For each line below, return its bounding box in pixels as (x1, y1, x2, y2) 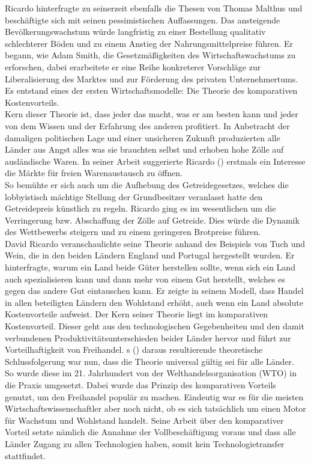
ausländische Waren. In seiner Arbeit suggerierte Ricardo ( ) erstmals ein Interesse (5, 154, 306, 167)
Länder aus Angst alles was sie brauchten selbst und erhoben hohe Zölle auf (5, 143, 284, 156)
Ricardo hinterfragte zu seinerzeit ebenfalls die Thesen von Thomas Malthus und (5, 2, 303, 14)
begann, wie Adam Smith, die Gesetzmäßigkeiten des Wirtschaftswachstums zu (5, 49, 296, 61)
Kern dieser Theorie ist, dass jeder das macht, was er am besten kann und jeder (5, 108, 298, 120)
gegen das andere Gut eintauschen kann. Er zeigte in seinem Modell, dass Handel (5, 284, 304, 297)
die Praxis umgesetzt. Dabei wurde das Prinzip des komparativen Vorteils (5, 379, 276, 391)
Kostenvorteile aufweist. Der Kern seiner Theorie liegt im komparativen (5, 308, 268, 320)
